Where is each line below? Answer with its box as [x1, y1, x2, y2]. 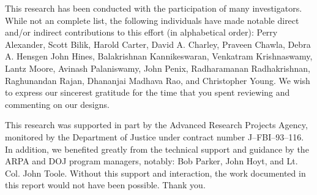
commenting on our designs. [5, 97, 110, 110]
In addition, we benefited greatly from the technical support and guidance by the [5, 142, 309, 155]
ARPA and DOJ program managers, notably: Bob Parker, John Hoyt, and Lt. [5, 155, 298, 167]
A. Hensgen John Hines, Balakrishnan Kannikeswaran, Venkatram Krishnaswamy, [5, 50, 313, 63]
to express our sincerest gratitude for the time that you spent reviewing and [5, 86, 290, 99]
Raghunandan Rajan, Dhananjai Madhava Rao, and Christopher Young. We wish [5, 74, 310, 86]
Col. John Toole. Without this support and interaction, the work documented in [5, 166, 306, 179]
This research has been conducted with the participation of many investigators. [5, 2, 302, 14]
